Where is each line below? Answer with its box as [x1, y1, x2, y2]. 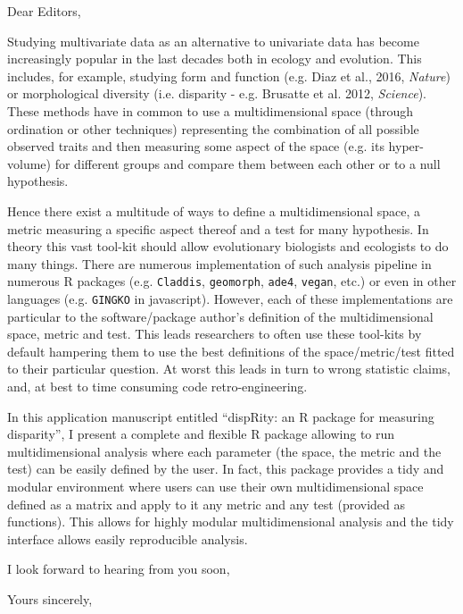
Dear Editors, [7, 2, 81, 20]
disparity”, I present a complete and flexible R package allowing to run [7, 425, 395, 443]
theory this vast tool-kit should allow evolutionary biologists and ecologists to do [7, 237, 449, 256]
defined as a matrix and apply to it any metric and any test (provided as [7, 494, 406, 513]
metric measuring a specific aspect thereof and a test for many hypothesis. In [7, 219, 429, 238]
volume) [7, 154, 51, 172]
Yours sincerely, [7, 589, 93, 608]
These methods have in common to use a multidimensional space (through [7, 101, 413, 120]
